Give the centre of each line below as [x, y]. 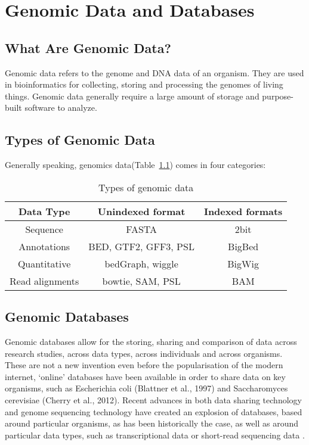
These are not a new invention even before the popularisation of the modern [144, 365]
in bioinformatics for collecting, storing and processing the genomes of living [144, 84]
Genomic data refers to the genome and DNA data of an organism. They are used [154, 72]
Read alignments [44, 281]
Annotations [44, 246]
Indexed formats [243, 211]
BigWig [243, 263]
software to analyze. [61, 108]
